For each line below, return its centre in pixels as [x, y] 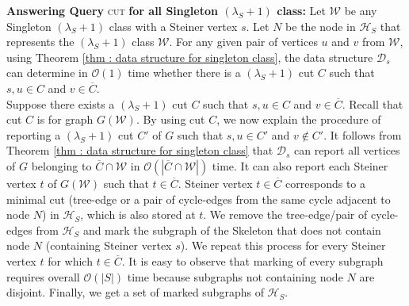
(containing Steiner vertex [109, 245]
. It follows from [363, 134]
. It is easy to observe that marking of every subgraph [252, 260]
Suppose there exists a [61, 103]
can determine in [47, 73]
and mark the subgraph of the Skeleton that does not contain [232, 229]
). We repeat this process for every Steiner [283, 245]
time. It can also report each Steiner [300, 165]
